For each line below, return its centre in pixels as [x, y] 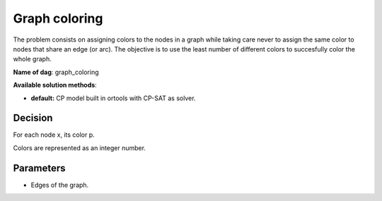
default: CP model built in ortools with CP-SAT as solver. [113, 98]
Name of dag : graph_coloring [56, 72]
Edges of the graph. [60, 185]
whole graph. [33, 59]
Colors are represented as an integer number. [80, 147]
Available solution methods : [55, 85]
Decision [33, 118]
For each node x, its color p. [54, 135]
